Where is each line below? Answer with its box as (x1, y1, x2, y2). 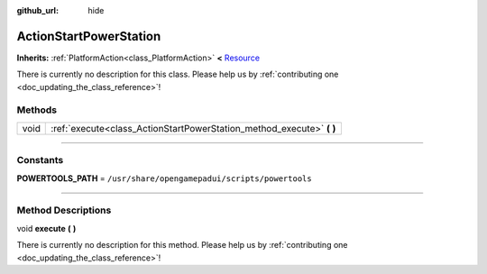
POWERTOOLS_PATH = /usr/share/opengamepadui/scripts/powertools (16, 172, 312, 184)
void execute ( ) (16, 223, 77, 233)
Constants (16, 154, 64, 167)
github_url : (16, 5, 59, 15)
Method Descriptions (16, 204, 112, 216)
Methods (16, 104, 58, 116)
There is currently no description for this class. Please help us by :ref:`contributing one (16, 68, 339, 80)
